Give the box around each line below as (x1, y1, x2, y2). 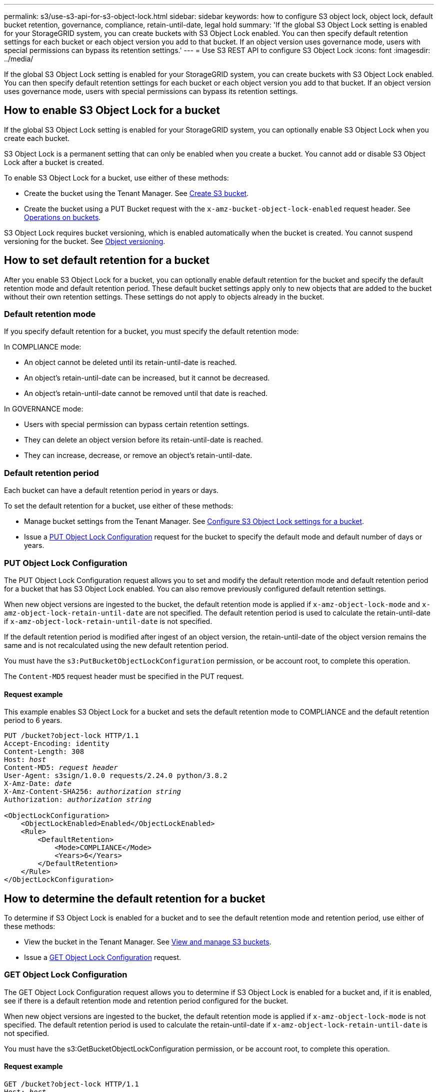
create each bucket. (4, 133, 70, 142)
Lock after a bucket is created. (4, 157, 104, 166)
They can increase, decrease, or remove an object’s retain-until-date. (24, 451, 252, 460)
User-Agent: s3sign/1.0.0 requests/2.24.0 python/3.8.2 (4, 771, 227, 780)
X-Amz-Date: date (4, 779, 71, 788)
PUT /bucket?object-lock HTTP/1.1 (4, 731, 139, 740)
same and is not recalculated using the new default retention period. (4, 640, 228, 649)
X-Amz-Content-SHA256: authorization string (4, 787, 181, 796)
